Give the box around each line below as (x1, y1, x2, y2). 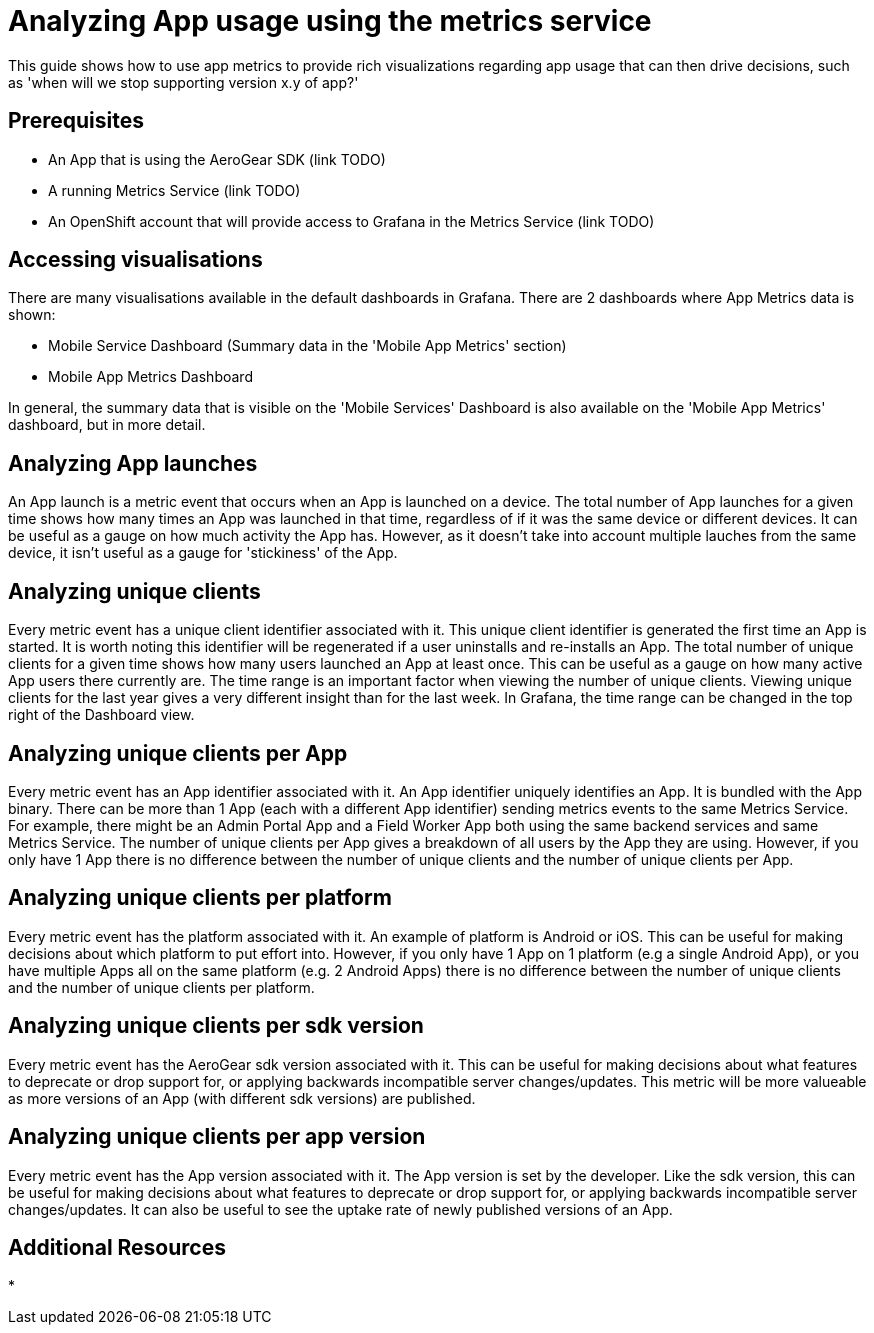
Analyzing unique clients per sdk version (8, 1013, 424, 1039)
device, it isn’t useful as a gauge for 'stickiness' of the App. (8, 544, 398, 562)
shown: (8, 306, 56, 324)
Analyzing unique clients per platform (8, 885, 392, 911)
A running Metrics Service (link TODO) (48, 181, 301, 199)
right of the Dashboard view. (8, 706, 195, 724)
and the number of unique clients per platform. (8, 978, 315, 996)
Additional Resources (8, 1234, 226, 1260)
